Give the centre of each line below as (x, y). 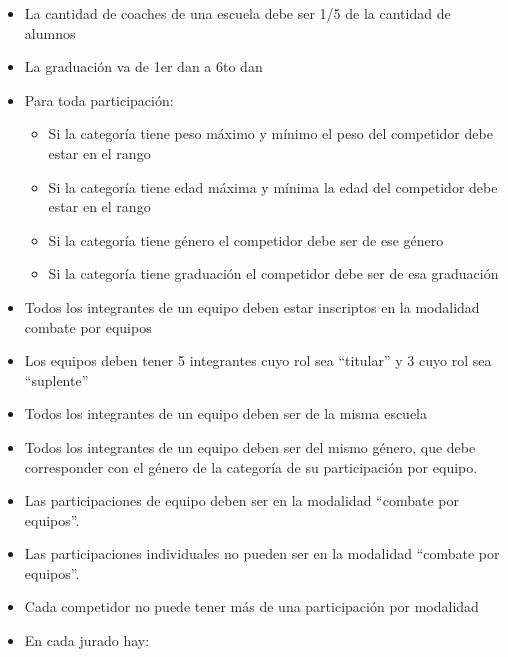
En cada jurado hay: (87, 640)
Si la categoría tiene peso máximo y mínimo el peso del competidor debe (270, 133)
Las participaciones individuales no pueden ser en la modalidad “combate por (262, 553)
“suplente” (56, 379)
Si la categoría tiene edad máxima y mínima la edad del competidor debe (273, 186)
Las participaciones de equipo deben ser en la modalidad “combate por (241, 500)
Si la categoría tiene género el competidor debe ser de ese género (246, 239)
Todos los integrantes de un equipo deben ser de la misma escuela (226, 413)
